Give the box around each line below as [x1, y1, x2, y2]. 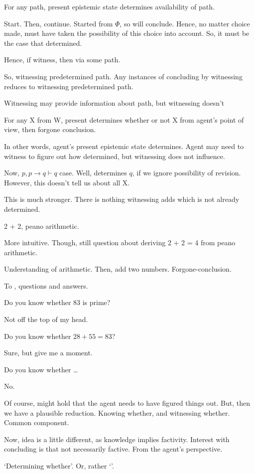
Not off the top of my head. [4, 314, 88, 324]
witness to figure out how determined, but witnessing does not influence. [4, 151, 225, 161]
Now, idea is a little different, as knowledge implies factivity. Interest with [4, 434, 230, 444]
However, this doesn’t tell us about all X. [4, 177, 130, 187]
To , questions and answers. [4, 280, 88, 291]
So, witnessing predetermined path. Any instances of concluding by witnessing [4, 71, 243, 81]
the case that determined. [4, 37, 82, 48]
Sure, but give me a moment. [4, 347, 93, 358]
